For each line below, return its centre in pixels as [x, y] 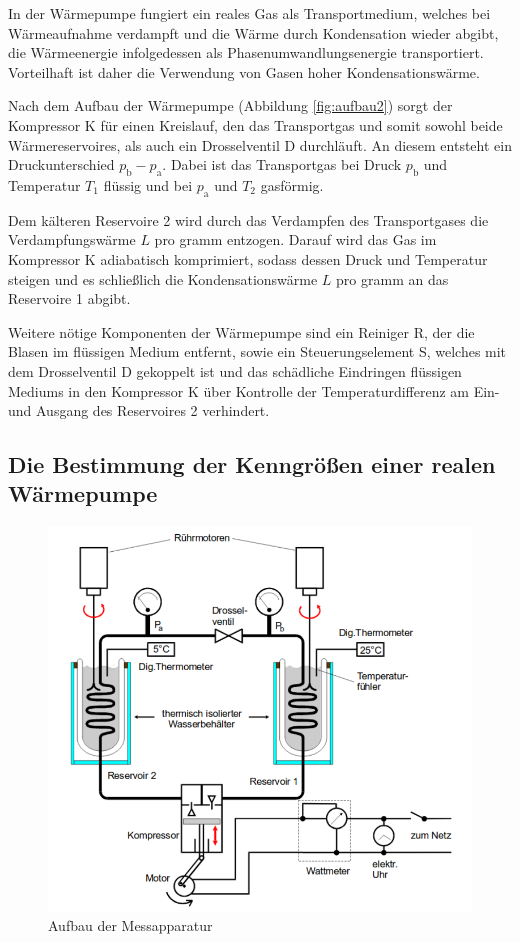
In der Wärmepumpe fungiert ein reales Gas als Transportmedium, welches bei [249, 13]
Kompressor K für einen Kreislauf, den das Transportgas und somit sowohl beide [255, 124]
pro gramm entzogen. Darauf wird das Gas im [295, 239]
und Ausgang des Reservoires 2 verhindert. [139, 410]
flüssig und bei [148, 184]
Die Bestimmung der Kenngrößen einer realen [252, 464]
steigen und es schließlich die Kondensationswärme [163, 278]
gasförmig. [292, 184]
